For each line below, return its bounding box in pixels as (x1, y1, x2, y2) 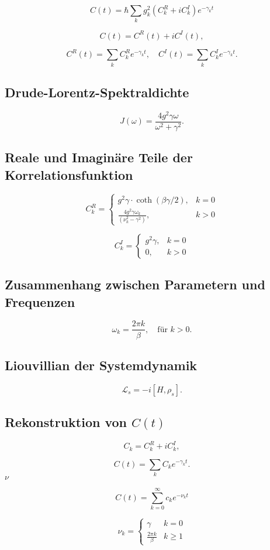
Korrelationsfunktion (5, 165, 133, 183)
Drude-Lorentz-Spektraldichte (5, 83, 189, 101)
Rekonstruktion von (5, 413, 127, 431)
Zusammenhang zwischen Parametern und (5, 275, 265, 293)
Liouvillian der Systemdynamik (5, 356, 198, 374)
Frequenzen (5, 292, 75, 310)
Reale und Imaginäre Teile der (5, 148, 193, 166)
